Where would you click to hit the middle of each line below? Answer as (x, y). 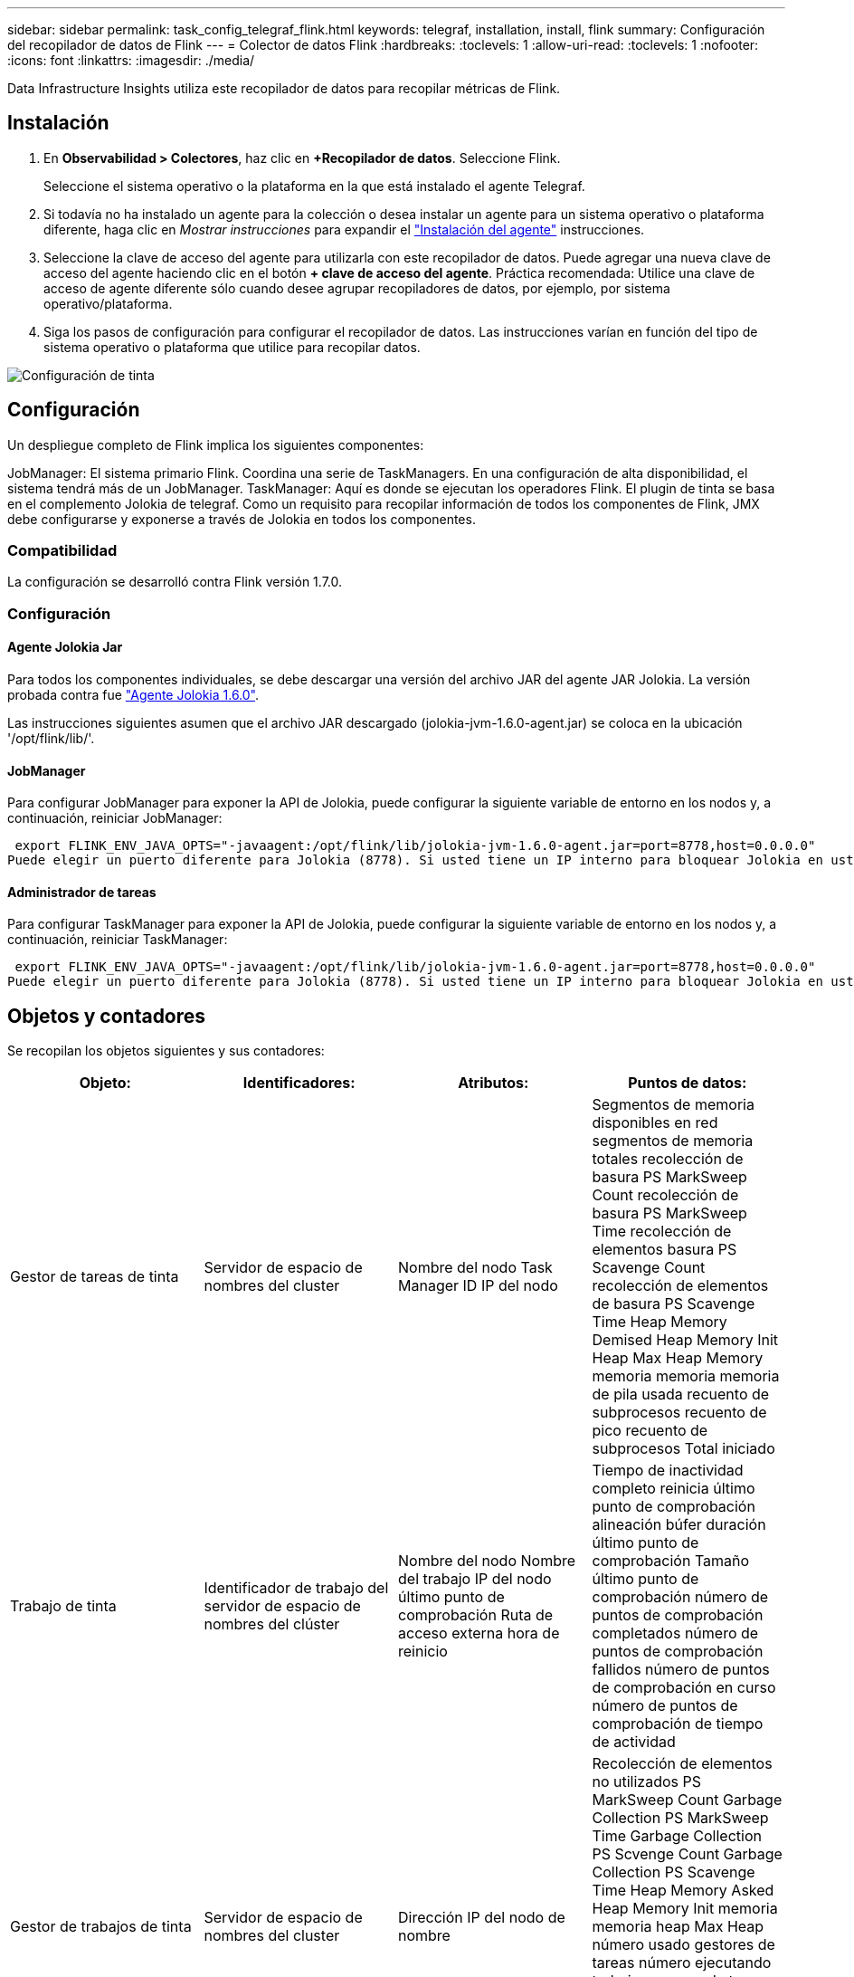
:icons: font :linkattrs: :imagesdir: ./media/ (131, 60)
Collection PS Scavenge (674, 1872)
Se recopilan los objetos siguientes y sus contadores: (166, 1051)
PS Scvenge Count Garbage (687, 1854)
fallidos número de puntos (681, 1670)
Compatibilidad (62, 551)
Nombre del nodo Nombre (487, 1561)
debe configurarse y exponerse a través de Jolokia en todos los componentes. (242, 519)
